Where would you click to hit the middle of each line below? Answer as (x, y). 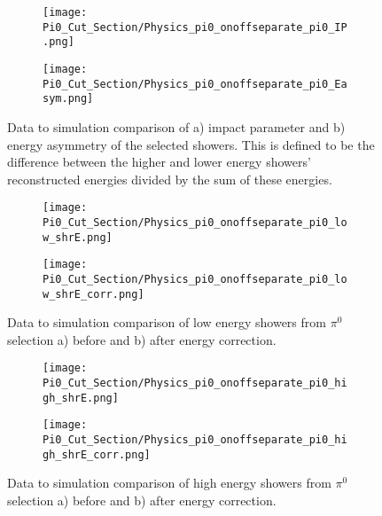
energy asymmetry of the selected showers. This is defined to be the (191, 144)
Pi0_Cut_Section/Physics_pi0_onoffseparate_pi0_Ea (195, 84)
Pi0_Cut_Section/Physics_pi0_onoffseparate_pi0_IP (195, 27)
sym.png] (68, 99)
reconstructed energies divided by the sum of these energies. (170, 179)
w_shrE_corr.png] (94, 294)
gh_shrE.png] (81, 398)
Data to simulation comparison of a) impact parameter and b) (176, 126)
